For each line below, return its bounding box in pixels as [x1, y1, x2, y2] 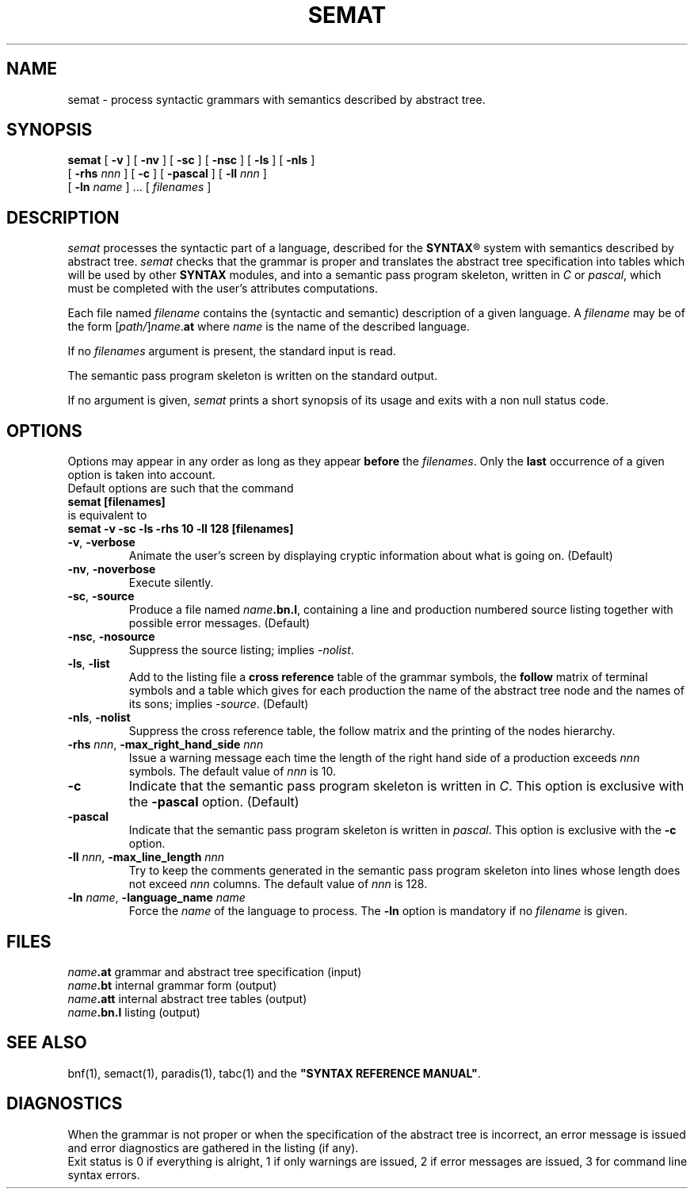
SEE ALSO [6, 1032, 87, 1053]
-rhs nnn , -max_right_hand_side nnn [67, 737, 264, 752]
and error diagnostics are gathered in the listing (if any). [67, 1140, 359, 1155]
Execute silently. [128, 576, 214, 590]
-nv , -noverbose [67, 562, 156, 576]
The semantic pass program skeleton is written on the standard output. [67, 369, 438, 383]
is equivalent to [67, 508, 147, 523]
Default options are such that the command [67, 481, 294, 496]
